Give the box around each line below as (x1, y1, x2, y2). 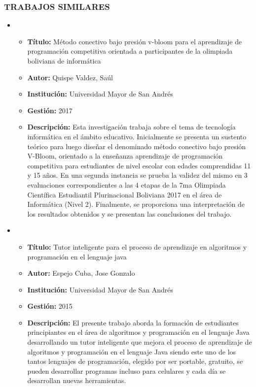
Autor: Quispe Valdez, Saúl (27, 72, 113, 82)
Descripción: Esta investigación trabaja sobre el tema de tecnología (27, 122, 236, 132)
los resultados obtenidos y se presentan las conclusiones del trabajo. (27, 208, 232, 219)
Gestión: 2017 (27, 105, 73, 115)
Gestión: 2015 (27, 301, 73, 311)
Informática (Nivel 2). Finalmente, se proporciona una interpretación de (27, 199, 245, 209)
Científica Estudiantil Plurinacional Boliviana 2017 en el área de (27, 189, 222, 199)
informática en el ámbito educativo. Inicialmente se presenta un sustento (27, 131, 247, 141)
